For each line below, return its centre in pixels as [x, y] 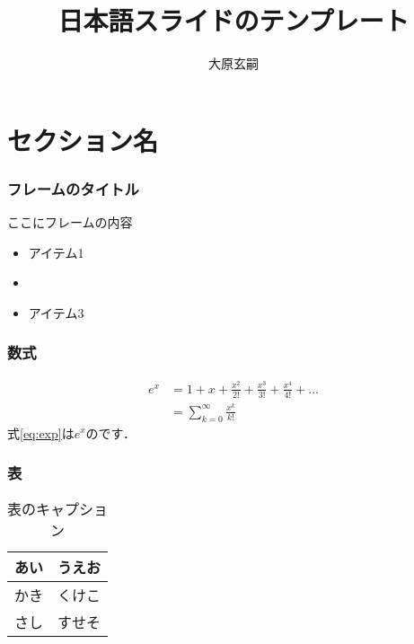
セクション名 [83, 140]
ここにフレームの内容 [70, 222]
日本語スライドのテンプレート [233, 20]
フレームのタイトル [73, 188]
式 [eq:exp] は [41, 432]
